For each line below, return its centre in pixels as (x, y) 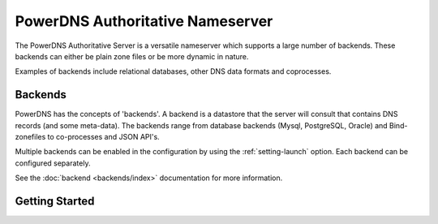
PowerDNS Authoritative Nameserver (144, 21)
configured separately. (53, 163)
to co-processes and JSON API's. (103, 137)
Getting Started (55, 201)
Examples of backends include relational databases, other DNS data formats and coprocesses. (173, 71)
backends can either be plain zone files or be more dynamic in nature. (132, 56)
